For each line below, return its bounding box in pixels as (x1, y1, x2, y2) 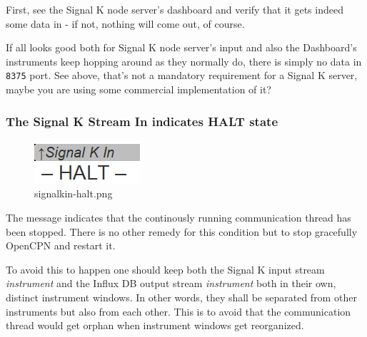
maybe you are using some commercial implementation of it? (6, 82, 271, 97)
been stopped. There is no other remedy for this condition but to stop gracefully (6, 224, 358, 239)
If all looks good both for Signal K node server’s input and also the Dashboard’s (6, 40, 357, 55)
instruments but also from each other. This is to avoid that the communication (6, 304, 351, 318)
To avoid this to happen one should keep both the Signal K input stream (6, 261, 325, 276)
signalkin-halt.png (34, 186, 113, 201)
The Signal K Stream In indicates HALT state (6, 112, 278, 130)
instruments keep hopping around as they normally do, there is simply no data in (6, 53, 362, 68)
